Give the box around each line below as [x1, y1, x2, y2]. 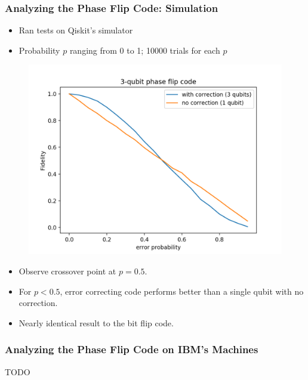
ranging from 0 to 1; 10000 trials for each [69, 44, 220, 56]
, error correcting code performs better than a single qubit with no [60, 285, 304, 297]
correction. [19, 296, 58, 309]
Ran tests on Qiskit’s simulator [19, 24, 133, 36]
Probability [19, 44, 60, 56]
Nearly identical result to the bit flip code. [19, 316, 174, 329]
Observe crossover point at [19, 265, 116, 277]
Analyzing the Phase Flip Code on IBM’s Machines [5, 342, 258, 357]
